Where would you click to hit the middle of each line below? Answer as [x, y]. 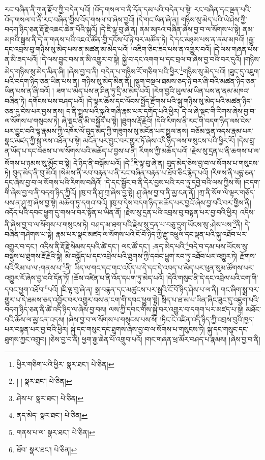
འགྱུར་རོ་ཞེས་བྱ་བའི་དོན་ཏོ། [37, 277]
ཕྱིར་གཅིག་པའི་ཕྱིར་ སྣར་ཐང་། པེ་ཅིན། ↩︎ [65, 364]
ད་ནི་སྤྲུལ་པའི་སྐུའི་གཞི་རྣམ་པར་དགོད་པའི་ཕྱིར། [123, 111]
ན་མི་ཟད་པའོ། [21, 59]
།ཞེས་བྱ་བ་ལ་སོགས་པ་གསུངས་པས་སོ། [112, 319]
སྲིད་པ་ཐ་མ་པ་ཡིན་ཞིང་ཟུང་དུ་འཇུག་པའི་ [210, 299]
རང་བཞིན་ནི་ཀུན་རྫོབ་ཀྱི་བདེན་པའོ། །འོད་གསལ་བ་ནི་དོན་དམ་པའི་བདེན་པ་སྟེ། [98, 9]
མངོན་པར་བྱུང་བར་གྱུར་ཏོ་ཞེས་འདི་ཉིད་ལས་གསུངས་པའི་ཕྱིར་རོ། [159, 141]
